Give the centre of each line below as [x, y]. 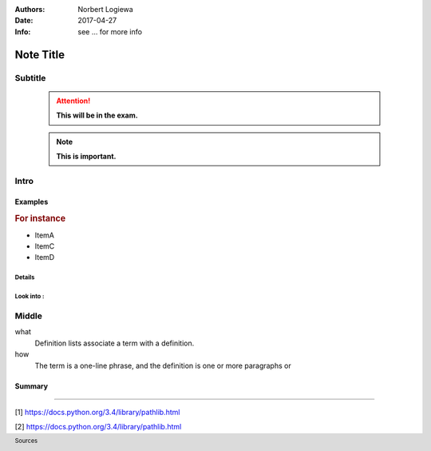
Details [25, 277]
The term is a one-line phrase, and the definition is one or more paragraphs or [163, 365]
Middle [29, 316]
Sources [26, 441]
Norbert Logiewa [105, 9]
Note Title [40, 55]
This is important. [86, 156]
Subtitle [30, 78]
